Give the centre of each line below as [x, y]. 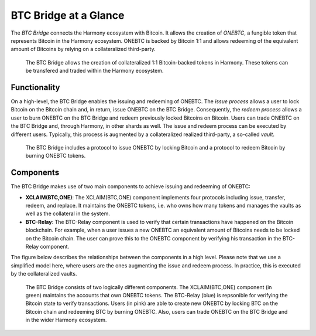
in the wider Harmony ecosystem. [66, 320]
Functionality [35, 87]
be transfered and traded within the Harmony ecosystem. [95, 71]
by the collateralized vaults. [44, 274]
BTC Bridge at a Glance [68, 15]
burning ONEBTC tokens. [56, 156]
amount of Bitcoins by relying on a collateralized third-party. [83, 49]
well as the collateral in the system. [68, 213]
